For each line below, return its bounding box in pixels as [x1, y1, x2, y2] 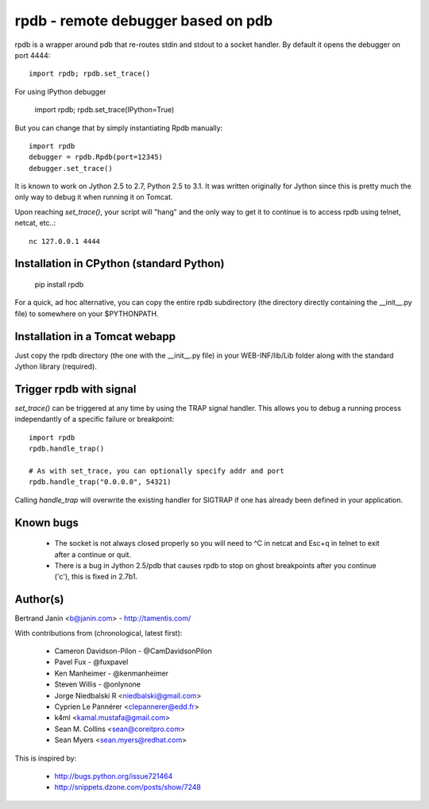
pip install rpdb [34, 280, 83, 289]
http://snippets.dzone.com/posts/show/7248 [54, 783, 202, 792]
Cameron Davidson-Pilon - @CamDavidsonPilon [54, 646, 212, 656]
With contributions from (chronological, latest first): [14, 628, 183, 637]
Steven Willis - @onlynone [54, 679, 141, 689]
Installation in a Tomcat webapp [14, 330, 176, 343]
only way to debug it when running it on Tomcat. [14, 192, 173, 202]
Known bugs [14, 516, 79, 529]
